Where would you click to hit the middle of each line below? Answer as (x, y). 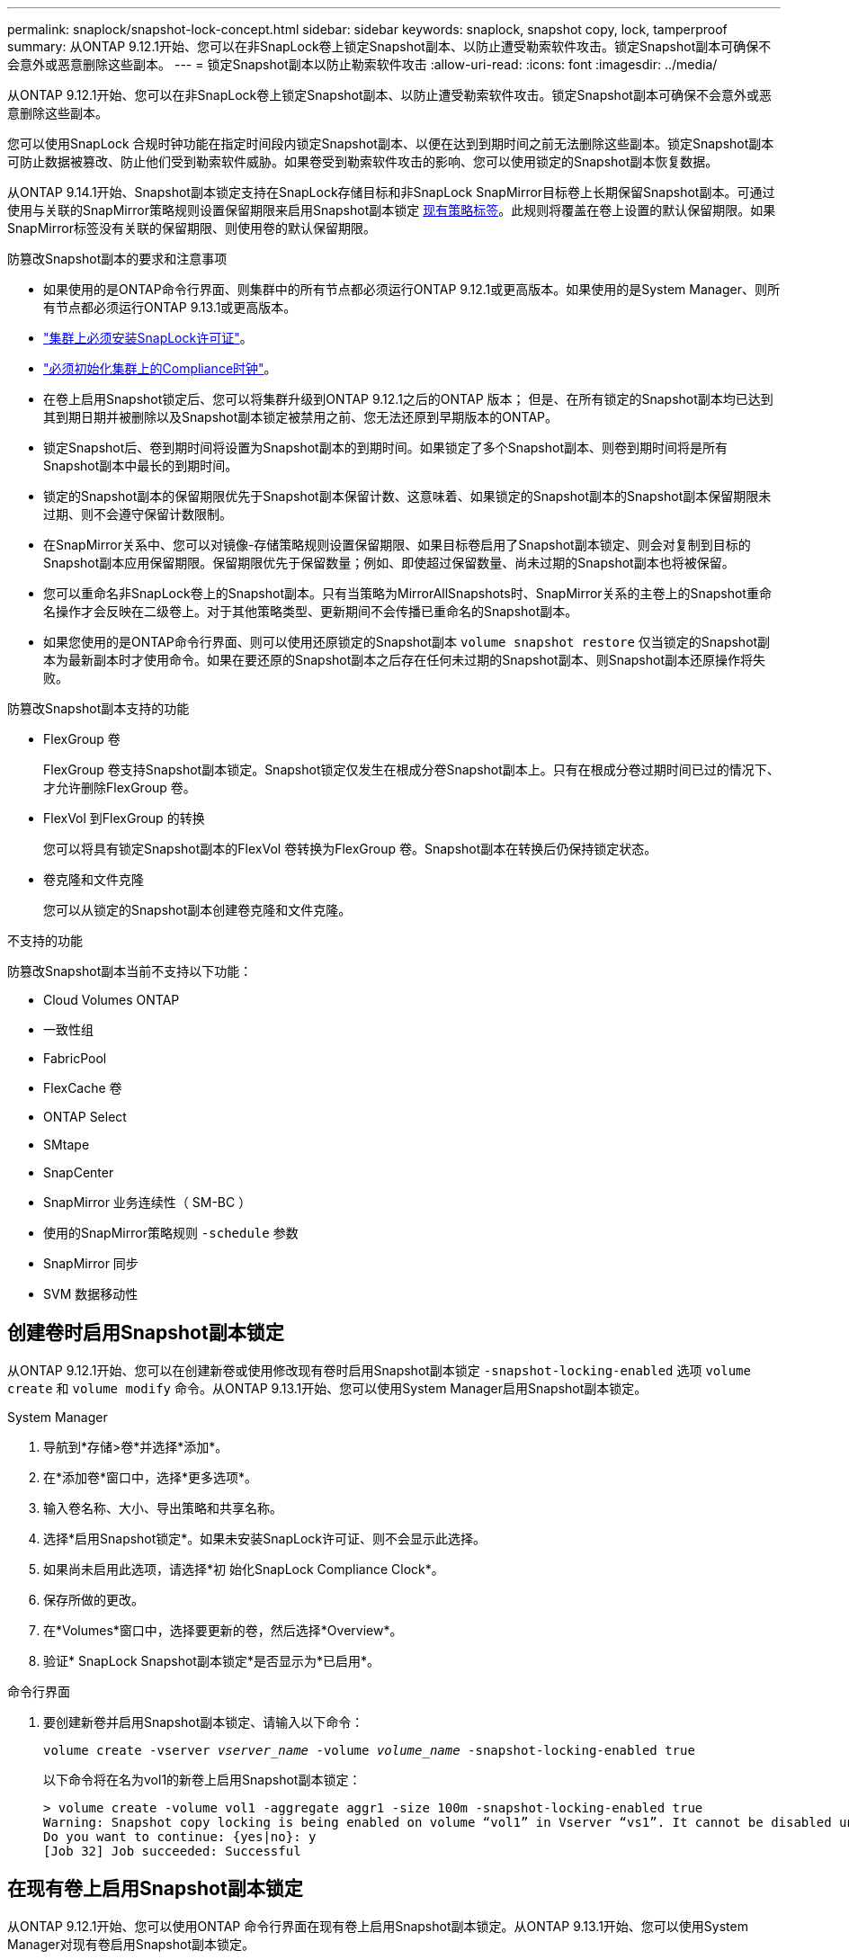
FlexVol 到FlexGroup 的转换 (124, 818)
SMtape (67, 1145)
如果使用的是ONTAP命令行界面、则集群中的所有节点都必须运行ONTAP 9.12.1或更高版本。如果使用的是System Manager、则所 (411, 289)
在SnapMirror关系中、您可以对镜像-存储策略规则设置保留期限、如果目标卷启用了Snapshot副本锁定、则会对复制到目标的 (397, 545)
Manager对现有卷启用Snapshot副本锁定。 (131, 1944)
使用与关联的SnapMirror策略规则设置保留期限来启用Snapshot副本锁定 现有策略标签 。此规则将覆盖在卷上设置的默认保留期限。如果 (392, 210)
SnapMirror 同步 (91, 1263)
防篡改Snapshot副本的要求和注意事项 (117, 259)
